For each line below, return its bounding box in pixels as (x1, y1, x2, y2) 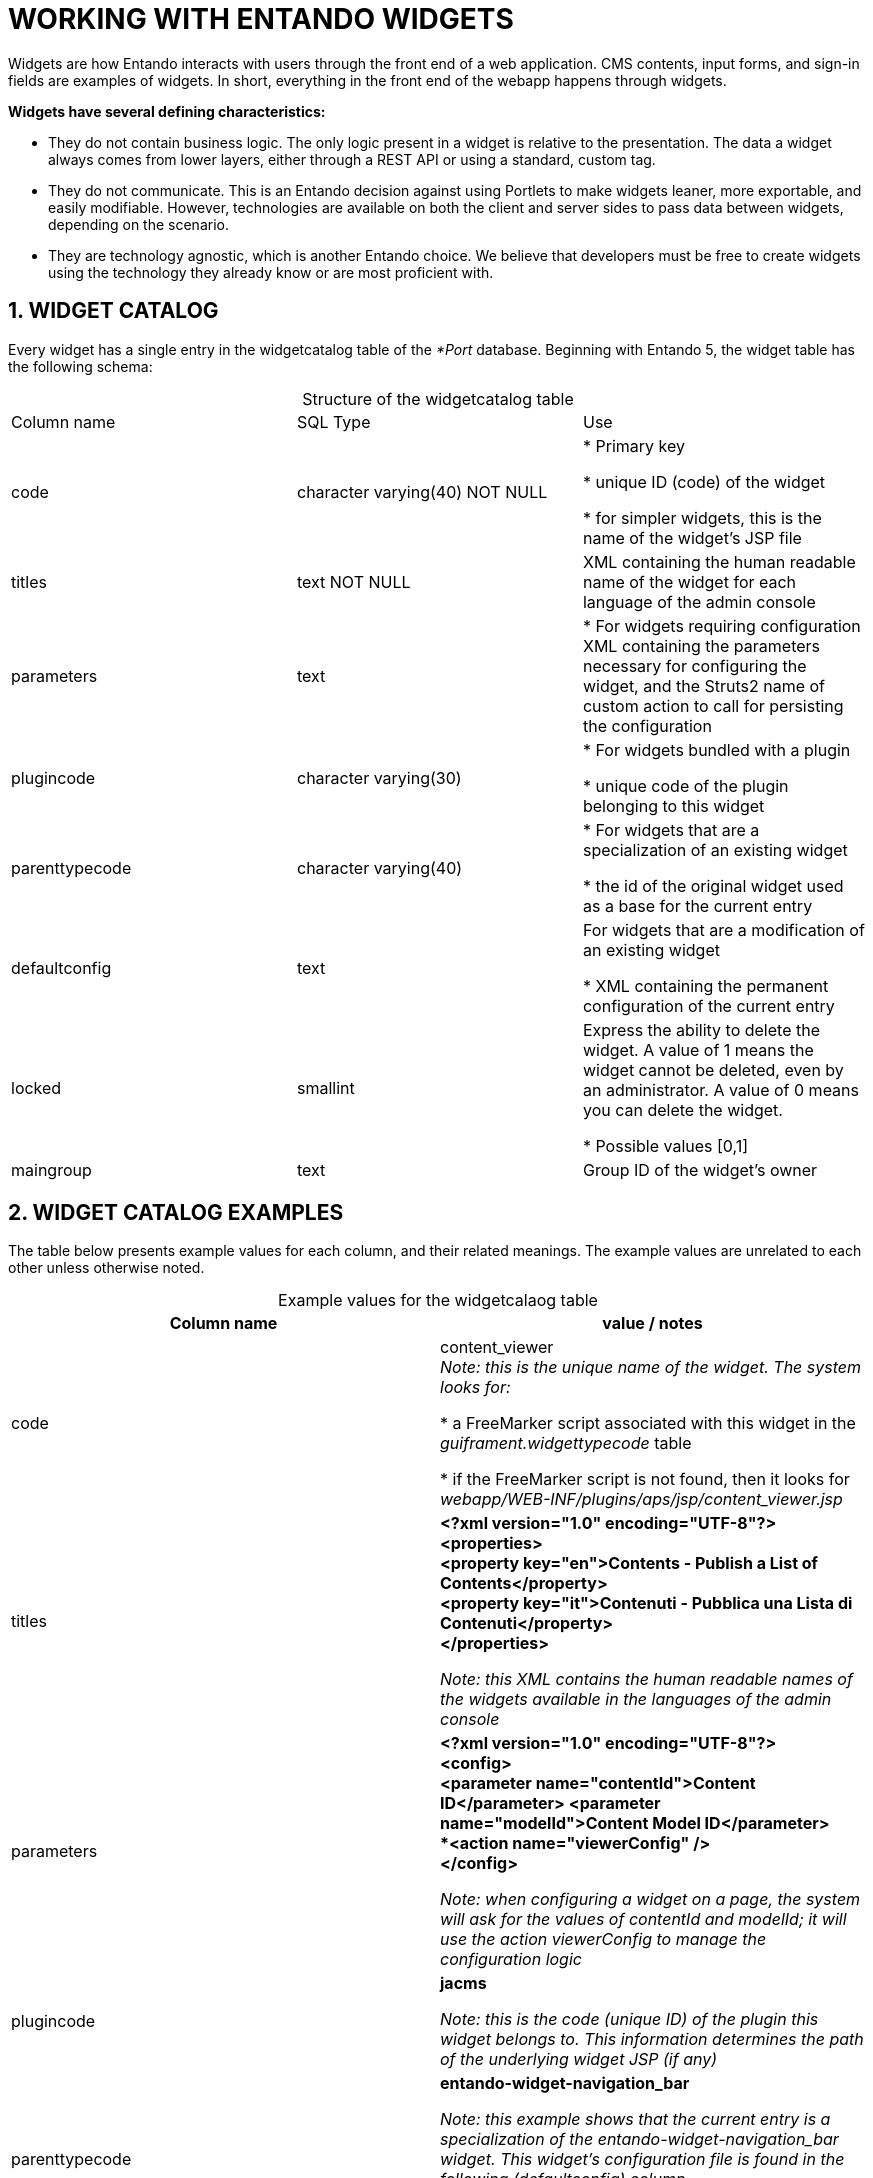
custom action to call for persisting (582, 695, 844, 716)
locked (11, 1077, 62, 1098)
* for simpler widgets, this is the (582, 507, 822, 528)
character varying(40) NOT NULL (296, 481, 548, 502)
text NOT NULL (296, 571, 411, 592)
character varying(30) (296, 767, 462, 788)
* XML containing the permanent (582, 975, 829, 996)
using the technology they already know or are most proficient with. (48, 263, 494, 281)
